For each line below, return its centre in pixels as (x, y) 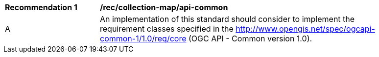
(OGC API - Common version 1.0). (250, 38)
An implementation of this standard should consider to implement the (227, 19)
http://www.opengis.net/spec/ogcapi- (305, 29)
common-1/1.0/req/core (143, 38)
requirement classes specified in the (167, 29)
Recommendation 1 (41, 7)
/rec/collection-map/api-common (164, 7)
